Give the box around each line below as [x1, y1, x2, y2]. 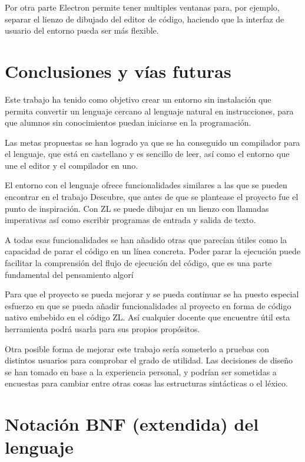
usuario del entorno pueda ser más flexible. [5, 24, 159, 37]
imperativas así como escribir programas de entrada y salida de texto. [5, 214, 256, 226]
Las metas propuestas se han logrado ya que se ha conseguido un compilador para [5, 136, 300, 148]
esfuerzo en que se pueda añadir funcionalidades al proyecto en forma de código [5, 299, 291, 312]
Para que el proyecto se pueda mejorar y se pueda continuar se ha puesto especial [5, 288, 299, 300]
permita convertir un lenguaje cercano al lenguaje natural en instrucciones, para [5, 104, 294, 117]
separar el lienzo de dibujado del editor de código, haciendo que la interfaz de [5, 12, 284, 25]
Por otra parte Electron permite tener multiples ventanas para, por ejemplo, [5, 1, 280, 13]
